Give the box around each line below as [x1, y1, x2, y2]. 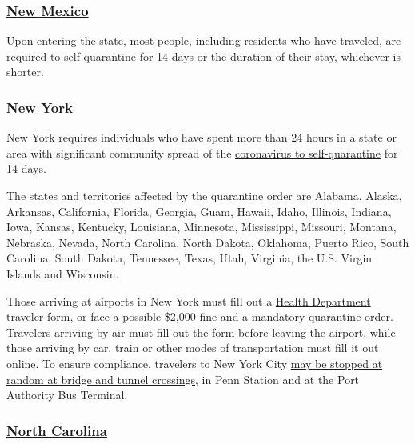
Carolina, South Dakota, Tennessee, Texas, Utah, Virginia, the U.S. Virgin [6, 250, 373, 266]
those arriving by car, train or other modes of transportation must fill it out [6, 339, 379, 356]
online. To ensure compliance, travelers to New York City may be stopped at [6, 354, 383, 371]
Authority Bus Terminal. [6, 386, 128, 403]
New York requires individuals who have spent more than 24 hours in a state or [6, 129, 397, 146]
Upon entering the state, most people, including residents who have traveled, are [6, 32, 401, 49]
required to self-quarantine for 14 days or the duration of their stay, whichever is [6, 47, 401, 64]
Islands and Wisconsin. [6, 265, 119, 282]
